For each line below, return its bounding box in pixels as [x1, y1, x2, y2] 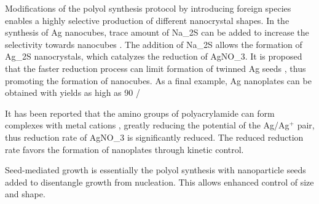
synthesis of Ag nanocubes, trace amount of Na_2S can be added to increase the [5, 26, 309, 39]
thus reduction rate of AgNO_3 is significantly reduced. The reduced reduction [5, 130, 304, 143]
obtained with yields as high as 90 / [5, 86, 140, 99]
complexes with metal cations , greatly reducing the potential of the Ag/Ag [5, 119, 289, 131]
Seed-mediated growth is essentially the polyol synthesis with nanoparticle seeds [5, 163, 306, 176]
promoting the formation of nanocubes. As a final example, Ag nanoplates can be [5, 74, 312, 87]
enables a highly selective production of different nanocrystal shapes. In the [5, 14, 289, 26]
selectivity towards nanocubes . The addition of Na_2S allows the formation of [5, 37, 302, 50]
